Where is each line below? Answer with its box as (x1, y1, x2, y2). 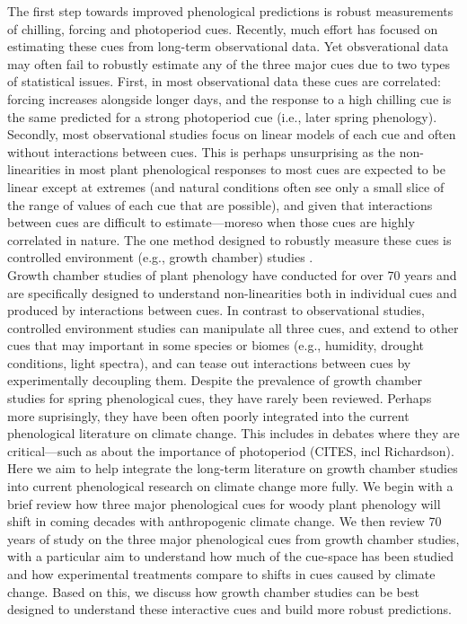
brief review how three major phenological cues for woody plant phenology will (7, 494, 441, 513)
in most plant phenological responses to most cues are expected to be (64, 160, 445, 179)
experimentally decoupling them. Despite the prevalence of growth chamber (7, 371, 423, 390)
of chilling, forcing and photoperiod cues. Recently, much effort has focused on (7, 19, 438, 38)
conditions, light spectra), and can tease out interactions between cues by (7, 353, 411, 372)
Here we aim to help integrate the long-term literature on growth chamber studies (7, 459, 458, 478)
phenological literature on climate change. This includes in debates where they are (7, 424, 460, 443)
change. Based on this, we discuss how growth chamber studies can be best (7, 582, 419, 601)
